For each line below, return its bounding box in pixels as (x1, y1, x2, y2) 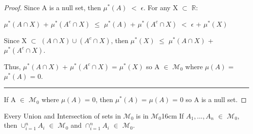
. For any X (144, 2, 178, 12)
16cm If (161, 110, 184, 120)
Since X (4, 35, 27, 45)
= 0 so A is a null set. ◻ (172, 94, 247, 104)
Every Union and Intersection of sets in (4, 110, 121, 120)
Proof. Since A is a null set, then (4, 2, 101, 12)
